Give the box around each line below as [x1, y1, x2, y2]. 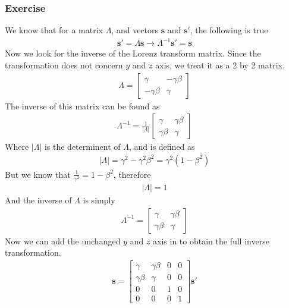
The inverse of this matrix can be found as [5, 99, 160, 112]
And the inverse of [5, 193, 72, 206]
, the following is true [190, 24, 268, 36]
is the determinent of [44, 140, 121, 153]
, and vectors [111, 24, 159, 36]
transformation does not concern [5, 58, 123, 71]
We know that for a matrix [5, 24, 103, 36]
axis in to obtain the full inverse [153, 234, 269, 247]
